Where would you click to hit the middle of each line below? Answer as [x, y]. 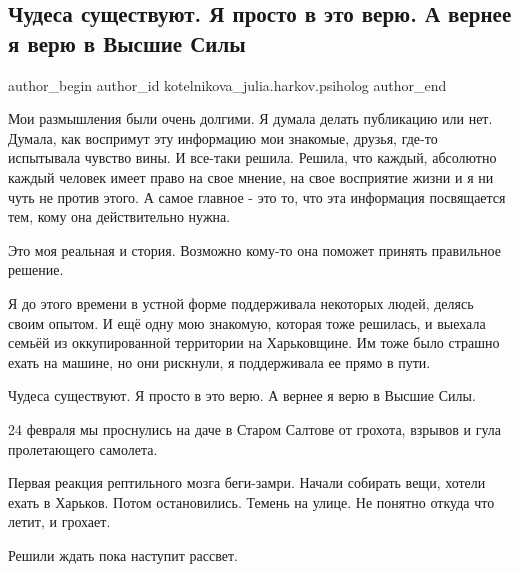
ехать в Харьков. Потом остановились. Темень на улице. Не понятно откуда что [251, 501]
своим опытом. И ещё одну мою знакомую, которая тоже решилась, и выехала [247, 322]
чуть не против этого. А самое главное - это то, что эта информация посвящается [257, 196]
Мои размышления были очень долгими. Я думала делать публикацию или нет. [250, 118]
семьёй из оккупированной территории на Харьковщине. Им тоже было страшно [254, 342]
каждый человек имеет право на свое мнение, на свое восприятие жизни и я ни [251, 176]
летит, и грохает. [59, 521]
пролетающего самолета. [83, 448]
